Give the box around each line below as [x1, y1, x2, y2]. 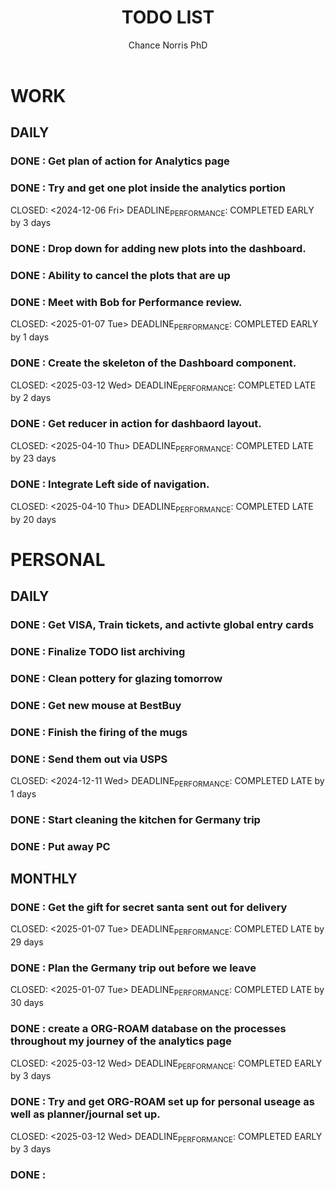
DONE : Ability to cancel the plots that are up [10, 269, 231, 283]
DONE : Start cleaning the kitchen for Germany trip [10, 812, 261, 826]
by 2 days [10, 392, 52, 404]
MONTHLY [10, 871, 78, 888]
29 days [10, 936, 44, 948]
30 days [10, 997, 44, 1009]
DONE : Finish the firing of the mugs [10, 725, 188, 739]
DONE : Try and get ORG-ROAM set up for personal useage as [10, 1095, 315, 1109]
